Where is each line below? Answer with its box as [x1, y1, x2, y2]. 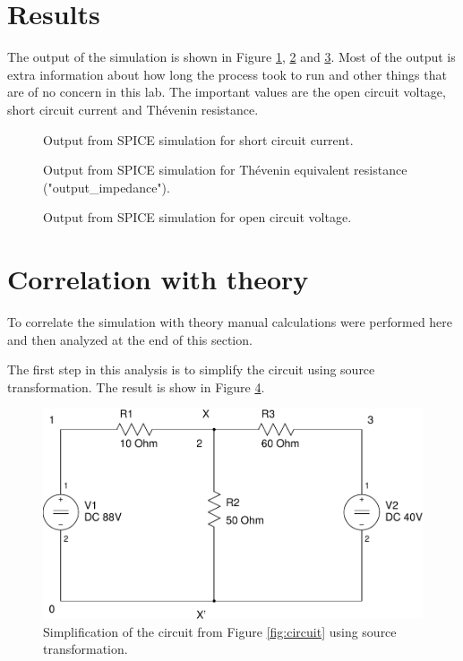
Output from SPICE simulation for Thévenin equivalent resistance [43, 160, 407, 179]
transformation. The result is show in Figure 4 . [7, 377, 265, 396]
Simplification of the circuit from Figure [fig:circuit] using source [43, 622, 397, 640]
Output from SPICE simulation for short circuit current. [43, 130, 354, 149]
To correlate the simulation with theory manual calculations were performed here [7, 313, 453, 330]
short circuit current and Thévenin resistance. [7, 99, 259, 118]
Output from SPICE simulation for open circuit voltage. [43, 208, 352, 227]
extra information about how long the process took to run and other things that [7, 64, 447, 83]
